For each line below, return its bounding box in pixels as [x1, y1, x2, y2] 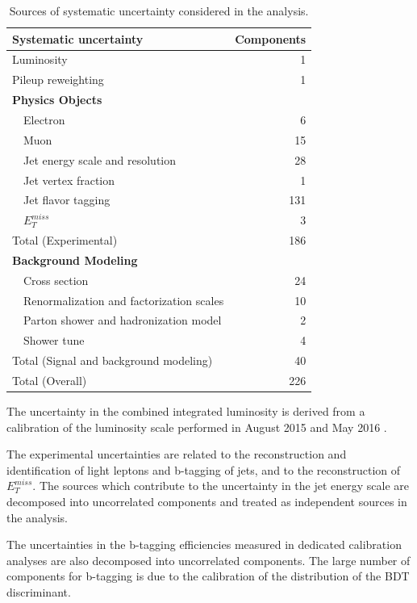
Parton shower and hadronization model [23, 312, 222, 329]
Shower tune [23, 332, 85, 349]
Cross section [23, 271, 89, 288]
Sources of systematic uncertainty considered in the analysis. [9, 2, 309, 19]
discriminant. [6, 583, 71, 600]
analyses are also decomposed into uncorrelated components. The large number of [6, 551, 411, 568]
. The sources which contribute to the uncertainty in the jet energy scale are [32, 477, 410, 494]
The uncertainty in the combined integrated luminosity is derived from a [6, 403, 365, 420]
